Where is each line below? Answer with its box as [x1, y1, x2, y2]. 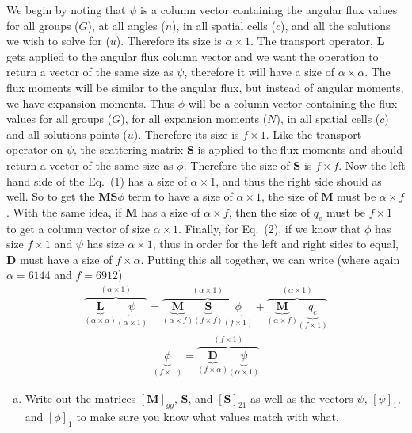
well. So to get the [6, 188, 95, 205]
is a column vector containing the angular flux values [139, 2, 398, 17]
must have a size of [20, 251, 113, 267]
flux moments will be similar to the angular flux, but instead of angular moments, [6, 79, 404, 95]
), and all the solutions [280, 17, 391, 33]
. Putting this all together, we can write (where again [140, 251, 400, 267]
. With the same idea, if [6, 203, 122, 220]
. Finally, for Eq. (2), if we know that [178, 220, 361, 236]
